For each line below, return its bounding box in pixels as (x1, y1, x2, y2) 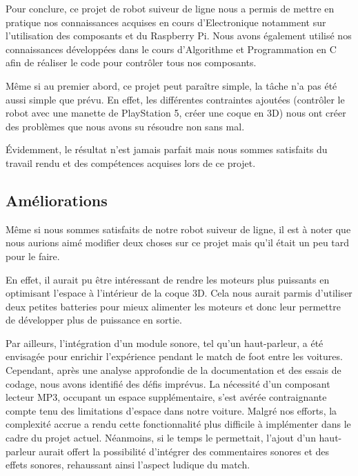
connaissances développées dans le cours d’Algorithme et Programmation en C (6, 41, 337, 56)
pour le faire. (6, 248, 60, 263)
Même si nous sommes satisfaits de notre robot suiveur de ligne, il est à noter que (6, 221, 351, 236)
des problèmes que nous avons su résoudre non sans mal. (6, 119, 245, 133)
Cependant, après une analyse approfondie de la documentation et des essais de (6, 363, 341, 377)
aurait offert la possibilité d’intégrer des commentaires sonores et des (39, 444, 330, 458)
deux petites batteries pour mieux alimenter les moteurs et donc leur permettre (6, 299, 341, 313)
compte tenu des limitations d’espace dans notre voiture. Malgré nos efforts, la (6, 403, 337, 417)
